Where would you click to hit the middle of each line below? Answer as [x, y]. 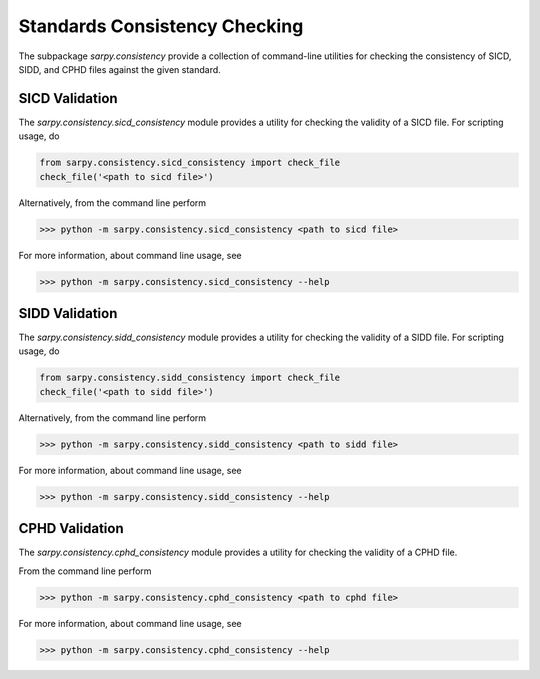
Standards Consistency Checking [161, 26]
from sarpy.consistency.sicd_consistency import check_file [190, 163]
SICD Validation [68, 98]
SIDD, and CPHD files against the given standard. [120, 69]
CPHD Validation [71, 528]
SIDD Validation [68, 313]
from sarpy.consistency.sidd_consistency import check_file [190, 378]
